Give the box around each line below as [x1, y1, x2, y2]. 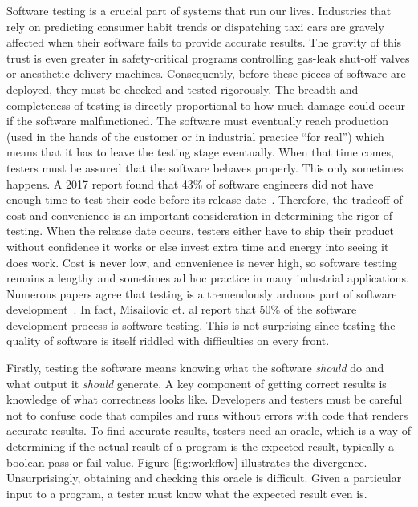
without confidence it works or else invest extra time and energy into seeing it [6, 237, 389, 254]
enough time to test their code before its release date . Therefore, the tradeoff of [6, 191, 403, 208]
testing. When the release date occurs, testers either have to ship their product [6, 222, 394, 239]
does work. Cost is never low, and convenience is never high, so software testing [6, 253, 397, 270]
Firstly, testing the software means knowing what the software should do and [6, 359, 384, 376]
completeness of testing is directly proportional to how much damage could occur [6, 96, 406, 113]
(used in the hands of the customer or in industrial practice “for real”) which [6, 128, 384, 144]
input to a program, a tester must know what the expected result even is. [6, 485, 367, 501]
